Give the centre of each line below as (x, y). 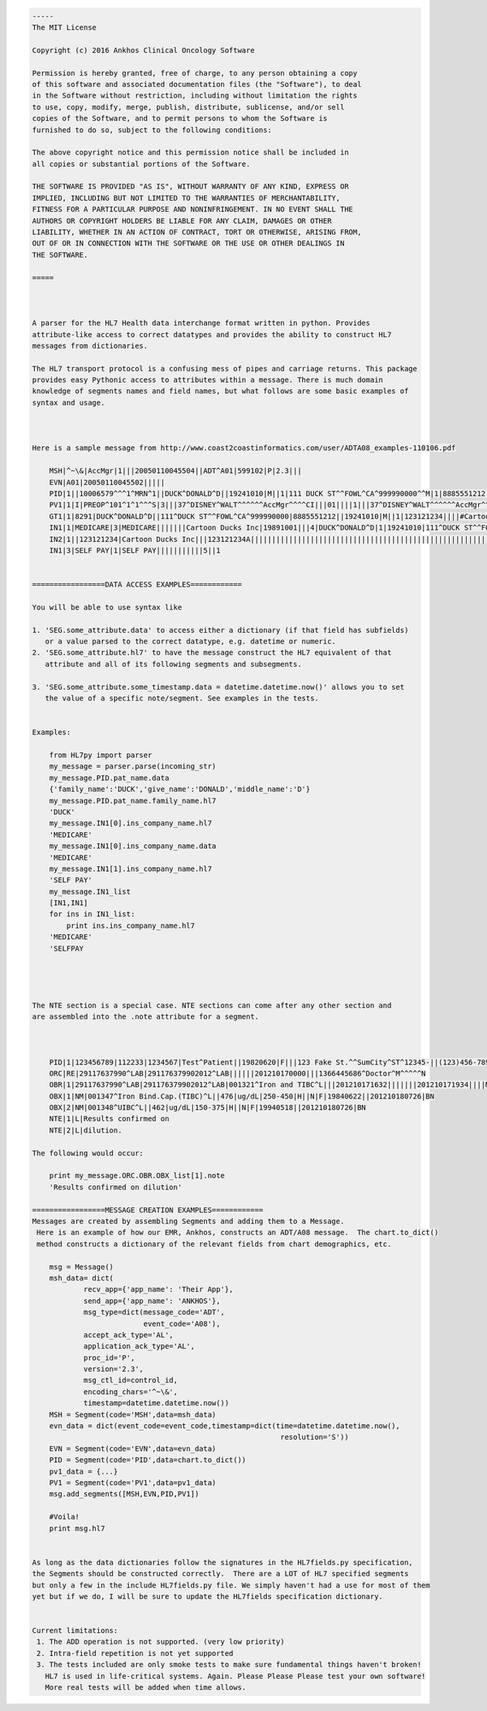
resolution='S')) (315, 1437)
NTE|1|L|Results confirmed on (109, 1119)
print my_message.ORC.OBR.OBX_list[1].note (137, 1176)
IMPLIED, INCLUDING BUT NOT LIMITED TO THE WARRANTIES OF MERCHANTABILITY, (186, 198)
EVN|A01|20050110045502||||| (107, 482)
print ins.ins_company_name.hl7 (130, 925)
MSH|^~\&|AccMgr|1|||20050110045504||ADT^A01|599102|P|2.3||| (175, 471)
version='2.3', (113, 1369)
